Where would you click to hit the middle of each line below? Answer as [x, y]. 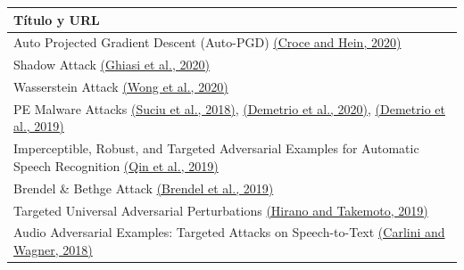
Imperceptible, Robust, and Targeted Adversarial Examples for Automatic [216, 148]
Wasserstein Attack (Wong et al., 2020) [121, 87]
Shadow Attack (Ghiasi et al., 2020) [112, 65]
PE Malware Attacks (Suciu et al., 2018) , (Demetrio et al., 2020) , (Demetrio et [229, 108]
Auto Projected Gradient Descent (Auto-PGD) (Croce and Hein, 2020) [207, 42]
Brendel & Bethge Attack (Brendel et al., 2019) [144, 188]
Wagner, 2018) [53, 250]
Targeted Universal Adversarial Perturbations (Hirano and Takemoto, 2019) [221, 210]
